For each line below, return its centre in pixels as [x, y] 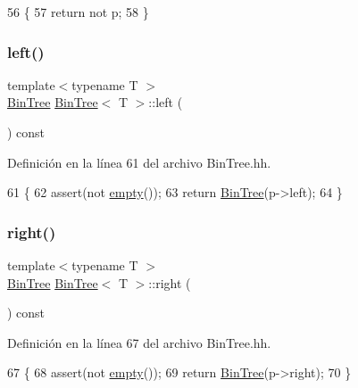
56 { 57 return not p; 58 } [78, 12]
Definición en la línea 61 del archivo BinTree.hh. [139, 162]
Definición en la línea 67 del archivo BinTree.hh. [139, 342]
